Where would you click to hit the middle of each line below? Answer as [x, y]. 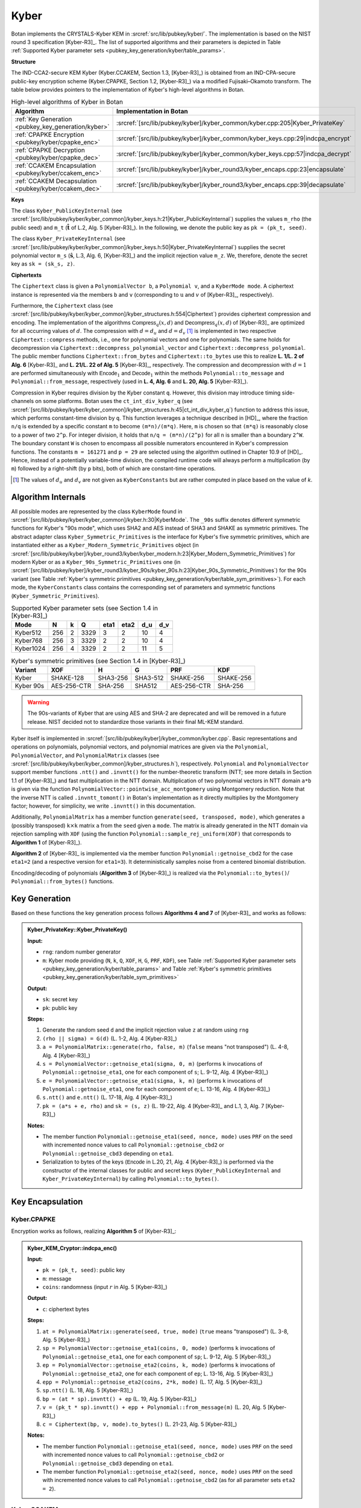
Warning [38, 702]
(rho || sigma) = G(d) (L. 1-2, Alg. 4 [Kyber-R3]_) [110, 1038]
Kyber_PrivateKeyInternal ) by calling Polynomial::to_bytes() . [131, 1179]
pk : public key [60, 1008]
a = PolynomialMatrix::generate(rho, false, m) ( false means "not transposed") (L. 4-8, [166, 1047]
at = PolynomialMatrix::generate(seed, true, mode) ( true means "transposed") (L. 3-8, [165, 1331]
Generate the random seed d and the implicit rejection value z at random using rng [146, 1030]
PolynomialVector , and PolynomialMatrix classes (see [85, 755]
